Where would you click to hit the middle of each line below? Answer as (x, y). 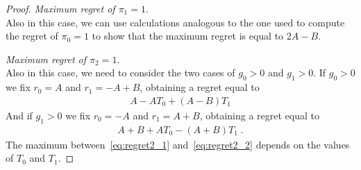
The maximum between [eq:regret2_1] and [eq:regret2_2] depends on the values (178, 144)
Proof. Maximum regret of (60, 8)
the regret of (32, 36)
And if (19, 115)
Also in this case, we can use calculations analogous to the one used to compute (175, 22)
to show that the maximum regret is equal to (188, 36)
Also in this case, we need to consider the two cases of (120, 73)
